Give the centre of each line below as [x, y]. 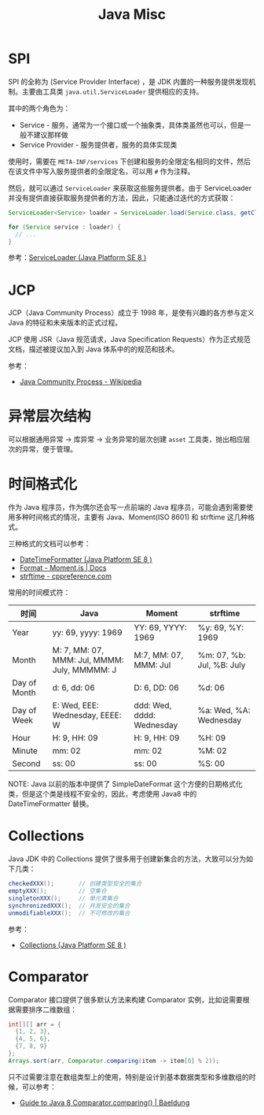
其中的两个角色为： [39, 108]
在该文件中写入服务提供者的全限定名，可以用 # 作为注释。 [101, 171]
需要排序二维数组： [46, 1009]
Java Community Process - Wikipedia [81, 382]
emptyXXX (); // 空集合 [58, 891]
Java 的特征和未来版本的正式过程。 [65, 323]
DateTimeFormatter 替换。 [51, 804]
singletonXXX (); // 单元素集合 [64, 898]
